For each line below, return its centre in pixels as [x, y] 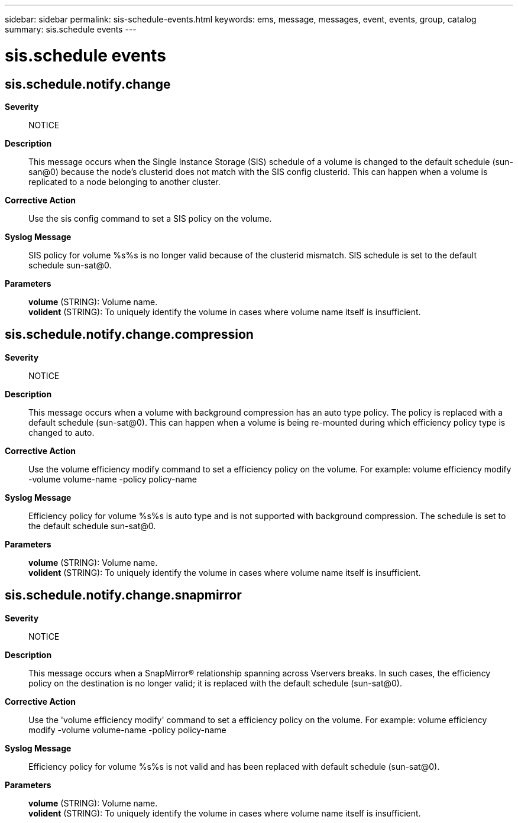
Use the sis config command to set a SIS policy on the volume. [150, 218]
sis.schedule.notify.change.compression [129, 335]
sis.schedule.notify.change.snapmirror [123, 595]
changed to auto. [61, 432]
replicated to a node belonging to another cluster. [124, 182]
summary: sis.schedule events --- [71, 29]
